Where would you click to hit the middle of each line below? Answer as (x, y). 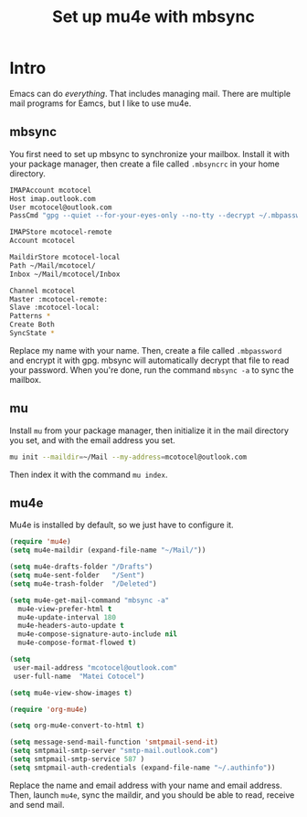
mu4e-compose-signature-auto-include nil (98, 634)
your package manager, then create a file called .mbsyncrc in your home (145, 164)
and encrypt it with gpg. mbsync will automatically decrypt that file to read (149, 360)
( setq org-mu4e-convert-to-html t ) (77, 726)
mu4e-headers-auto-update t (71, 626)
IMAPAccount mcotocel (51, 190)
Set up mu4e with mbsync (153, 17)
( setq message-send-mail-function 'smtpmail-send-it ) (114, 742)
